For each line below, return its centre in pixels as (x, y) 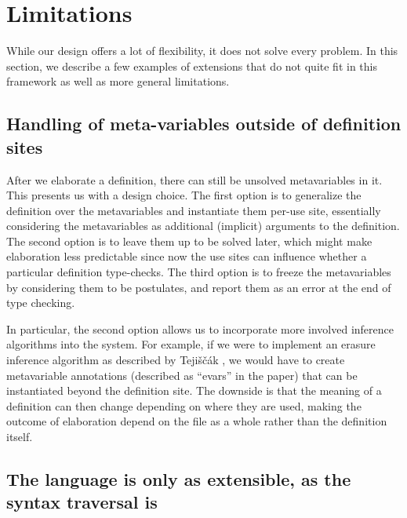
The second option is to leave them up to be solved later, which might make (189, 241)
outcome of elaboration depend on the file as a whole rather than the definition (197, 421)
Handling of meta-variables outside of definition (204, 124)
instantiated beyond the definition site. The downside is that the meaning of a (194, 390)
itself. (20, 436)
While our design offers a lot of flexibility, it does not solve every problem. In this (202, 51)
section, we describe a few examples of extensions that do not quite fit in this (192, 66)
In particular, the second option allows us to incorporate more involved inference (200, 328)
